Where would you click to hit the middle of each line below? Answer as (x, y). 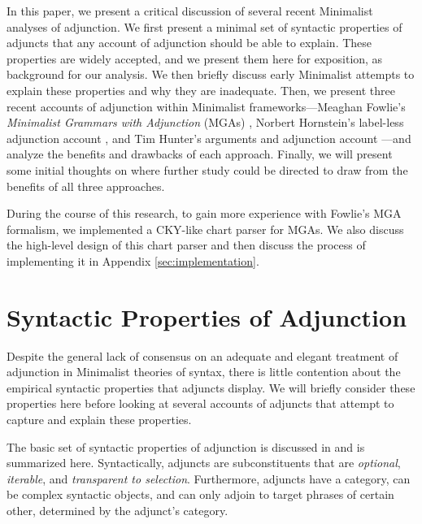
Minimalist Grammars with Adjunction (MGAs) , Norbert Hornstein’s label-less (205, 122)
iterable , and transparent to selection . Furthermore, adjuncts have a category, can (209, 478)
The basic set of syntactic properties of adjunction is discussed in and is (186, 446)
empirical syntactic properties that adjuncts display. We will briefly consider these (211, 387)
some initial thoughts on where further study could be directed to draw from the (207, 169)
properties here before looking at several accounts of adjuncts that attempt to (200, 403)
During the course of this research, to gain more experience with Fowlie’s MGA (204, 213)
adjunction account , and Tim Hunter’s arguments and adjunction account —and (209, 138)
